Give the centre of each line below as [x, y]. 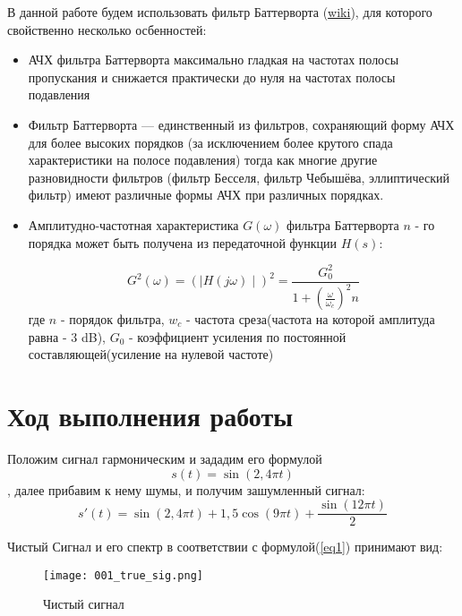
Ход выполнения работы [150, 415]
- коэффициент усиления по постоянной [238, 336]
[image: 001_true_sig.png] [123, 575]
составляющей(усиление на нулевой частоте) [151, 354]
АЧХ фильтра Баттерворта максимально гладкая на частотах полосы [214, 60]
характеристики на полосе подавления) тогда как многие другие [203, 160]
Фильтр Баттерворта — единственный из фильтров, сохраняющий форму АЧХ [241, 124]
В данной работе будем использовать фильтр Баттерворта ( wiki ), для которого [220, 12]
